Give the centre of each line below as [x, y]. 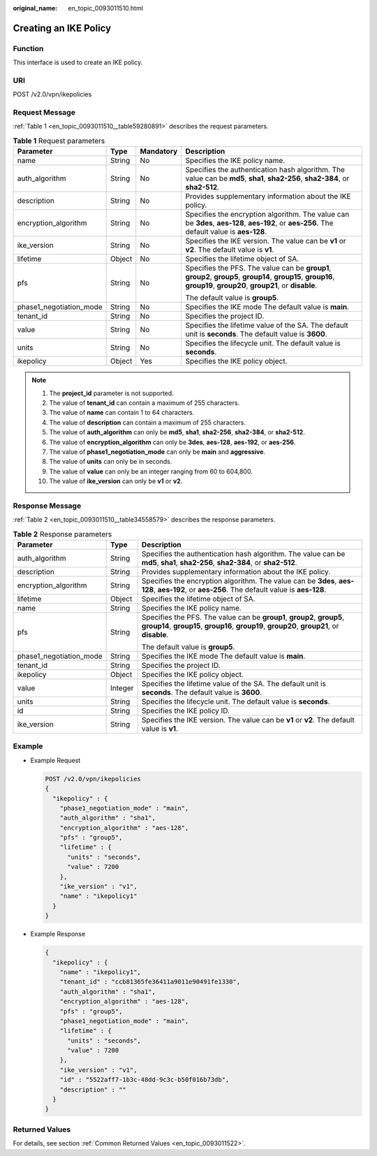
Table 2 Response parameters [62, 534]
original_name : [35, 8]
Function [28, 48]
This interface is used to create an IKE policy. [78, 62]
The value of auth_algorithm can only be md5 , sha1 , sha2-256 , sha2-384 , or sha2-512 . [177, 432]
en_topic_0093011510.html [105, 8]
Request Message [44, 113]
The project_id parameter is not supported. [111, 393]
